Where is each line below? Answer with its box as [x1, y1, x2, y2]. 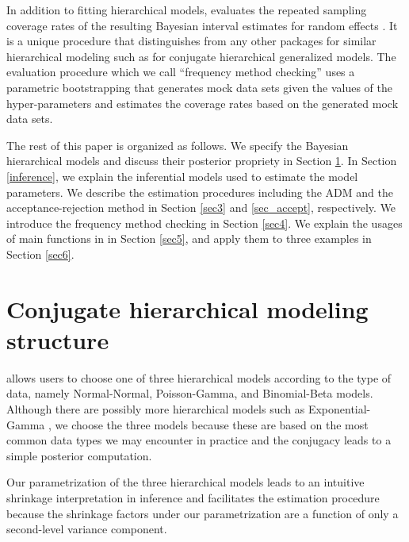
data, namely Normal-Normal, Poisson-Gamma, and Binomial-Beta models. [6, 385, 373, 402]
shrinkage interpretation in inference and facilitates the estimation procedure [6, 489, 380, 505]
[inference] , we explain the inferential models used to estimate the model [6, 167, 358, 184]
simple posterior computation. [6, 447, 152, 463]
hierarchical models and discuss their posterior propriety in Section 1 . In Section [6, 152, 397, 169]
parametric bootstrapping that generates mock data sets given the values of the [6, 79, 393, 95]
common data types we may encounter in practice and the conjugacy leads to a [6, 432, 392, 448]
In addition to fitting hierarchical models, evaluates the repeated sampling [6, 2, 367, 17]
